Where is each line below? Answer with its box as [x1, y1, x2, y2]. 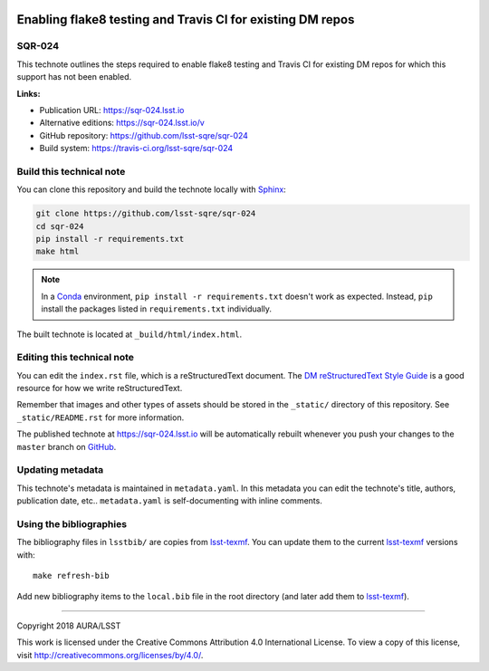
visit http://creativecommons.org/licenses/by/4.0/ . [16, 649, 204, 660]
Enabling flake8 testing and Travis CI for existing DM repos [16, 12, 355, 27]
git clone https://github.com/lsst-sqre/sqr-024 [35, 208, 256, 219]
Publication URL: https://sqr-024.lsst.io [39, 104, 185, 115]
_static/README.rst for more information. [16, 412, 185, 423]
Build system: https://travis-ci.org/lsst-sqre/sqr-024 [39, 143, 234, 154]
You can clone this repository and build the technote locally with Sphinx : [16, 184, 287, 195]
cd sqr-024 [35, 221, 84, 231]
